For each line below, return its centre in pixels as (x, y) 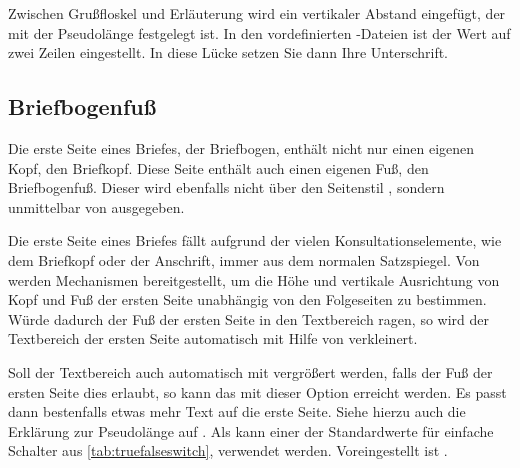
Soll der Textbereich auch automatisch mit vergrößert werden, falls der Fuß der (250, 371)
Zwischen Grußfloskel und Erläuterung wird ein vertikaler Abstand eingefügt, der (257, 13)
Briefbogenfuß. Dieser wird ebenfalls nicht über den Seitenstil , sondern (226, 187)
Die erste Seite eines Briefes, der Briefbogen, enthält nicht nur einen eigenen (241, 147)
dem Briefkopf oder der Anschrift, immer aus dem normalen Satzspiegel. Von (244, 259)
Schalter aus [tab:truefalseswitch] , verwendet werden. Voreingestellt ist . (228, 450)
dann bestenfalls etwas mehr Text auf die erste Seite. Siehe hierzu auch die (237, 411)
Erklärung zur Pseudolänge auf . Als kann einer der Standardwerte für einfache (251, 430)
